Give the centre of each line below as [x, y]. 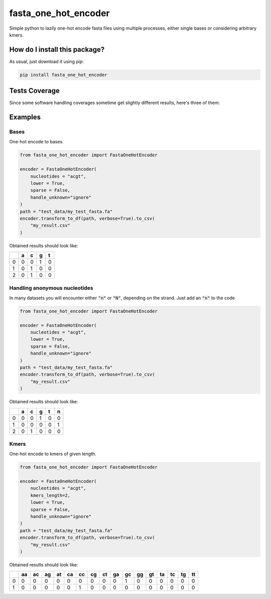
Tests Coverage [34, 91]
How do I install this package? [57, 50]
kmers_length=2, [50, 495]
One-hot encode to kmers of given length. [53, 454]
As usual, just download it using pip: [46, 61]
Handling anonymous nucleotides [51, 288]
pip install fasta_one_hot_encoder [63, 75]
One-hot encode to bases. [36, 142]
